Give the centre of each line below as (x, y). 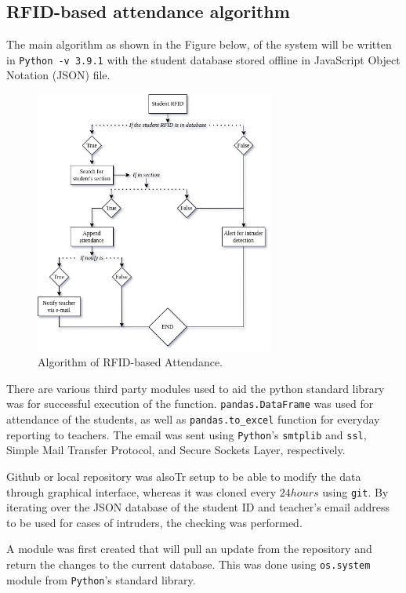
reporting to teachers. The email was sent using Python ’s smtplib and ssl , (187, 434)
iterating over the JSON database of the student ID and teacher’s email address (198, 507)
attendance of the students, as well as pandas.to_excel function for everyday (193, 419)
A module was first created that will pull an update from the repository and (189, 549)
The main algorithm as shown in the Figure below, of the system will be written (199, 44)
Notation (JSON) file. (58, 75)
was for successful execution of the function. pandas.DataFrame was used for (190, 404)
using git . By (355, 491)
